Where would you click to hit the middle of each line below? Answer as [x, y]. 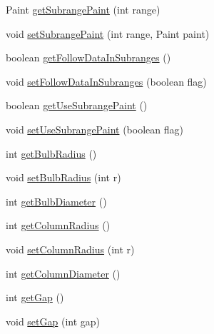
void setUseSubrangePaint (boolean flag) [95, 129]
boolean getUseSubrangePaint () [77, 105]
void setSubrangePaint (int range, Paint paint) [108, 33]
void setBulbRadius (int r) [63, 177]
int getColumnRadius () [58, 225]
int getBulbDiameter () [56, 201]
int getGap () [35, 297]
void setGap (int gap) [53, 321]
